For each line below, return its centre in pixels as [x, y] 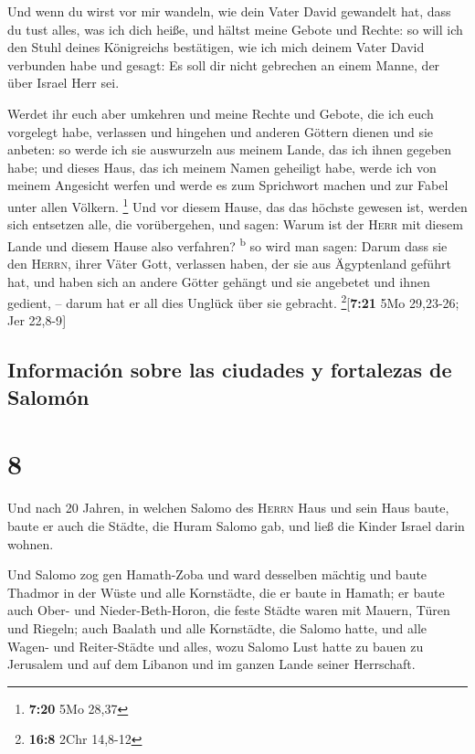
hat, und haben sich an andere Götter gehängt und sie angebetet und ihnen [219, 281]
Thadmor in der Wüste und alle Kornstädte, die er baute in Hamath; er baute [226, 592]
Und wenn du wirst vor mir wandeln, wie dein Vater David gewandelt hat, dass [229, 11]
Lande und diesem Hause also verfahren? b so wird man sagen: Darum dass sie [227, 244]
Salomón [48, 396]
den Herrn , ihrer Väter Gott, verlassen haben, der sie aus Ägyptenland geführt [229, 264]
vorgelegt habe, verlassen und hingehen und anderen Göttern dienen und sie [221, 131]
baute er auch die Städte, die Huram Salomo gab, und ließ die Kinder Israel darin [236, 525]
